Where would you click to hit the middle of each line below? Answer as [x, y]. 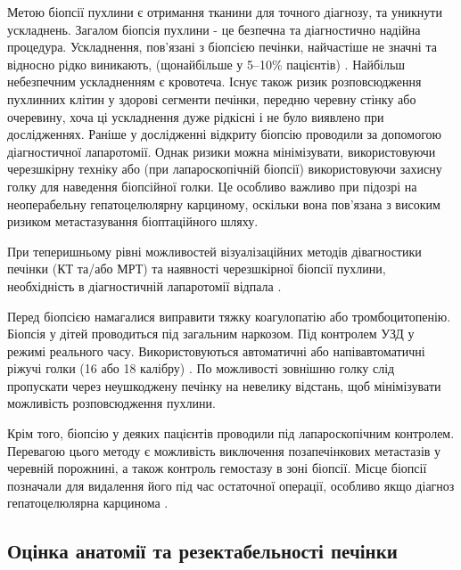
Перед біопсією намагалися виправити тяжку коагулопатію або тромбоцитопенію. [229, 316]
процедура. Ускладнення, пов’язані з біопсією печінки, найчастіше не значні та [222, 47]
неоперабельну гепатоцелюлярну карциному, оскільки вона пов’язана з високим [224, 204]
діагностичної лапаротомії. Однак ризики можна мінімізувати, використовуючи [222, 151]
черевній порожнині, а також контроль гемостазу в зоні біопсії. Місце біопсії [217, 468]
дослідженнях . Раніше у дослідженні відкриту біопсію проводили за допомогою [225, 134]
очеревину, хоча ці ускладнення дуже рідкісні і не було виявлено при [196, 116]
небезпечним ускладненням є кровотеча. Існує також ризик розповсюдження [214, 81]
